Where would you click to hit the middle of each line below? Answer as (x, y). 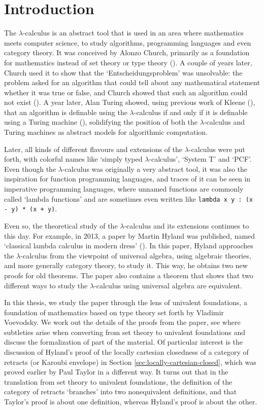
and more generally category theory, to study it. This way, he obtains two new (126, 265)
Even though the (30, 169)
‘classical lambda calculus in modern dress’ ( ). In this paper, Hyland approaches (129, 246)
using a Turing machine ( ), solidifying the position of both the (101, 122)
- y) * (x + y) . (31, 209)
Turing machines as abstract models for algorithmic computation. (106, 132)
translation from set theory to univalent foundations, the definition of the (118, 381)
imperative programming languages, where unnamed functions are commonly (124, 189)
